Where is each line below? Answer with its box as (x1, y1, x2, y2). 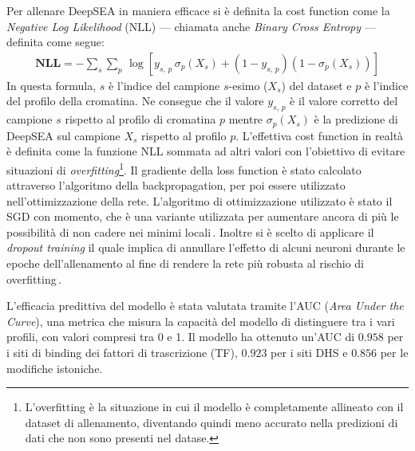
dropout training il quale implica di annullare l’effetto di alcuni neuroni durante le (6, 239, 405, 256)
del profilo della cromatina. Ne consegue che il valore (6, 92, 264, 109)
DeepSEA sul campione (6, 127, 121, 143)
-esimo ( (228, 76, 268, 93)
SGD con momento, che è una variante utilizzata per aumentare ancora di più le (6, 208, 399, 225)
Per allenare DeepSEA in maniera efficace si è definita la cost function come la (6, 2, 390, 18)
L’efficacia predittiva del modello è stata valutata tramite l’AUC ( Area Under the (6, 297, 404, 314)
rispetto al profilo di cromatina (65, 111, 216, 127)
